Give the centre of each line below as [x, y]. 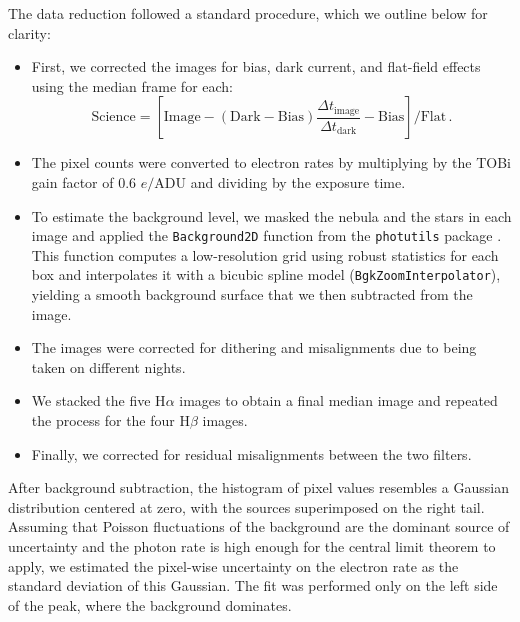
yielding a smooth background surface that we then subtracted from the [252, 294]
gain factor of [72, 181]
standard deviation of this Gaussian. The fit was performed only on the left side [253, 585]
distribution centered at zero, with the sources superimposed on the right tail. [246, 506]
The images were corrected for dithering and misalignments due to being [254, 347]
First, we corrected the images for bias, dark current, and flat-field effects [256, 66]
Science [113, 117]
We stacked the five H [98, 400]
